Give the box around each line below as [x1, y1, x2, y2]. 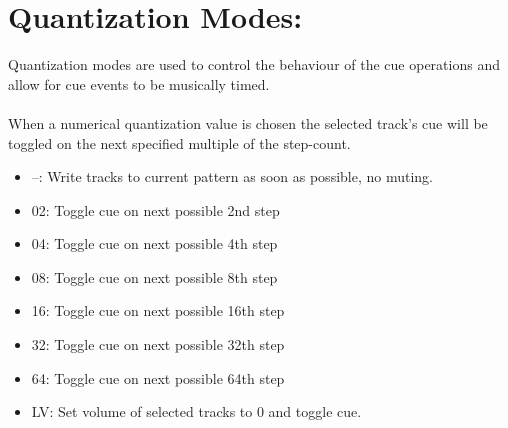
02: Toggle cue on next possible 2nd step [31, 199, 280, 220]
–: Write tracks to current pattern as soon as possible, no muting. [31, 166, 434, 187]
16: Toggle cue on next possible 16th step [31, 300, 285, 321]
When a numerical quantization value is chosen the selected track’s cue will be [8, 112, 488, 133]
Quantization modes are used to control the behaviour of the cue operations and [8, 54, 500, 75]
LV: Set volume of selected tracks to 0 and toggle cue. [31, 401, 362, 422]
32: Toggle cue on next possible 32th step [31, 334, 285, 355]
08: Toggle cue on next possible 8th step [31, 266, 278, 287]
